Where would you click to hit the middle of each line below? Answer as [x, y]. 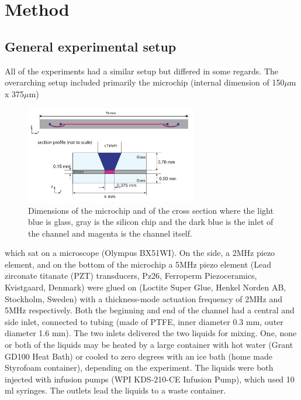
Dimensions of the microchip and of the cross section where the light [151, 210]
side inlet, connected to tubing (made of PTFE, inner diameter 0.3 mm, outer [144, 321]
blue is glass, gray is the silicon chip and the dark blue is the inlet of [151, 222]
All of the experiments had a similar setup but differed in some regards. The [142, 71]
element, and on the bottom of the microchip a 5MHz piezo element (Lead [138, 264]
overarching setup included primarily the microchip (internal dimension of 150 [145, 82]
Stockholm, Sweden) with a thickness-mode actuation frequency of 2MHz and [144, 298]
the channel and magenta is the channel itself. [110, 233]
